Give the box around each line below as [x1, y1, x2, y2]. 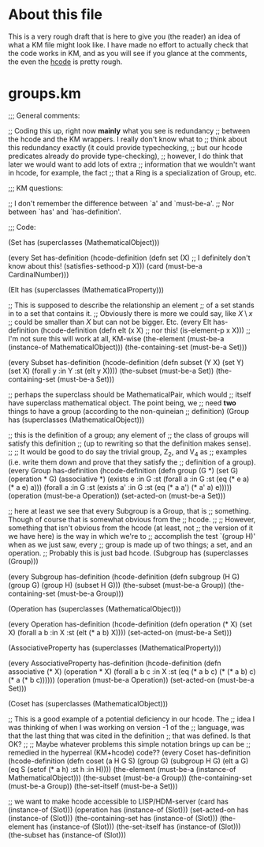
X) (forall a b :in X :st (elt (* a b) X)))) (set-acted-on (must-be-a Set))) [8, 627, 232, 637]
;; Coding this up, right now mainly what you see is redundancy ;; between [8, 126, 251, 135]
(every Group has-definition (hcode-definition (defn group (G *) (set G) [8, 465, 239, 475]
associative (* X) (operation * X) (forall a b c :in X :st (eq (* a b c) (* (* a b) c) [8, 666, 256, 676]
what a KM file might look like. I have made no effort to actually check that [8, 40, 249, 49]
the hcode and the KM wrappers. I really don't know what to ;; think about [8, 134, 247, 144]
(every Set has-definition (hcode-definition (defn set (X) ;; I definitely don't [8, 253, 251, 262]
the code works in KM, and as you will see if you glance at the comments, [8, 48, 247, 58]
